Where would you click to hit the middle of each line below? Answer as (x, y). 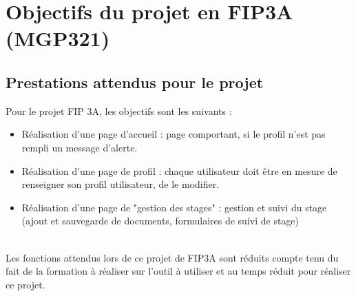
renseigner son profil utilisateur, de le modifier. (121, 184)
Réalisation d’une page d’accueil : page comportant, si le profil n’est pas (174, 134)
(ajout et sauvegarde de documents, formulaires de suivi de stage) (160, 221)
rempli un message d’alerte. (80, 147)
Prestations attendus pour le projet (135, 82)
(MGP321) (58, 38)
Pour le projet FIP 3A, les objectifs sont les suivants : (119, 110)
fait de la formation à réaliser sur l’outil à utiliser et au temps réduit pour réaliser (178, 271)
